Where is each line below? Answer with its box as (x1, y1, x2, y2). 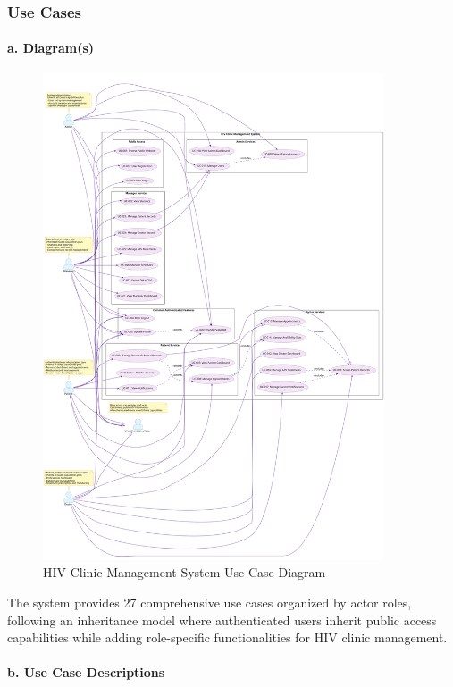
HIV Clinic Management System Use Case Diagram (43, 563, 326, 582)
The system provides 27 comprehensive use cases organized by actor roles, (7, 593, 412, 612)
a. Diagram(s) (7, 38, 95, 57)
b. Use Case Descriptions (7, 663, 165, 682)
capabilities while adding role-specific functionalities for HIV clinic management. (7, 628, 448, 647)
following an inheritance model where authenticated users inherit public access (7, 610, 437, 629)
